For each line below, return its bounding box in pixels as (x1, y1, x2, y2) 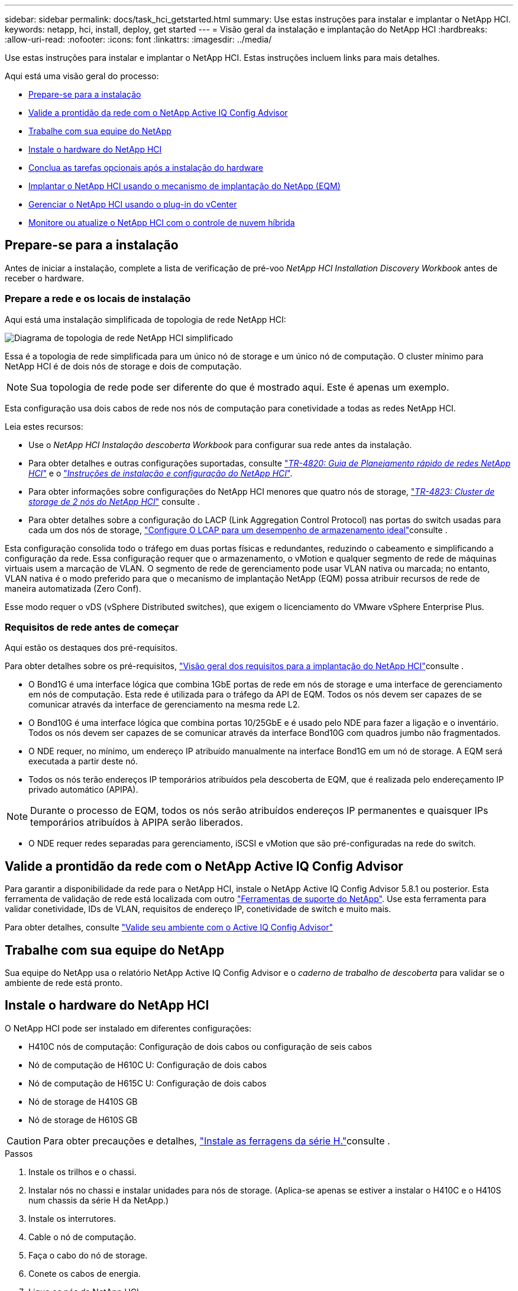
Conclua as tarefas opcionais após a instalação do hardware (28, 163, 264, 173)
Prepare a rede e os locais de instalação (5, 293, 191, 305)
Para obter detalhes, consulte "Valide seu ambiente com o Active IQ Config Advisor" (5, 922, 333, 933)
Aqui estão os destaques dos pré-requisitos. (5, 643, 177, 653)
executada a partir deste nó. (28, 756, 138, 767)
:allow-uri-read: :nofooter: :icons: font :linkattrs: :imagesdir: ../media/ (5, 34, 272, 44)
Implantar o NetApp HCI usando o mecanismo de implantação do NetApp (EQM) (28, 181, 341, 191)
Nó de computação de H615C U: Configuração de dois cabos (28, 1078, 267, 1088)
